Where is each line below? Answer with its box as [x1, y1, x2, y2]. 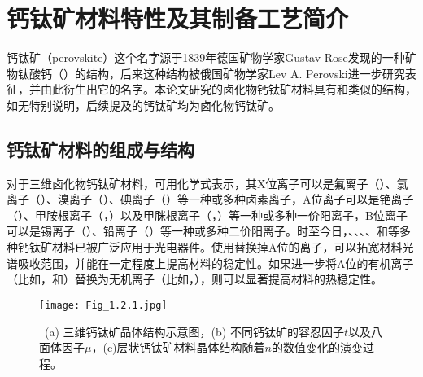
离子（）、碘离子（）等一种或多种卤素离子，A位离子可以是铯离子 [68, 191, 414, 208]
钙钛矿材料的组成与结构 [7, 136, 194, 161]
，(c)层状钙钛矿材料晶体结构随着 [91, 339, 265, 356]
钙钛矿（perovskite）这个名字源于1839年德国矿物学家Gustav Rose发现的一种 [7, 49, 405, 66]
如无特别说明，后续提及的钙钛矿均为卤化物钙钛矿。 [7, 96, 280, 113]
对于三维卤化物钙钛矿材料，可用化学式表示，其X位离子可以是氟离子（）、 [7, 174, 397, 191]
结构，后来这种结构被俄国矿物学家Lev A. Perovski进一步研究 [85, 64, 405, 81]
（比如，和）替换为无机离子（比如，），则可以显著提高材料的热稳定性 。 [7, 270, 382, 287]
